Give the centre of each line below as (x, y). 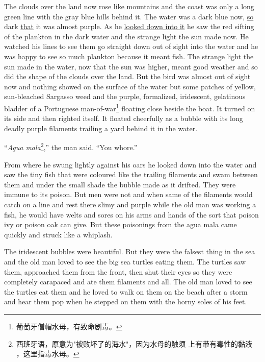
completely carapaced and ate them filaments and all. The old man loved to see (128, 282)
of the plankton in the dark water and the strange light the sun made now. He (126, 36)
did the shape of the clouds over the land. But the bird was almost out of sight (127, 76)
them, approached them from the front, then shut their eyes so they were (118, 271)
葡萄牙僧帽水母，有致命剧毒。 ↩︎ (69, 326)
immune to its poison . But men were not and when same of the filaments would (128, 194)
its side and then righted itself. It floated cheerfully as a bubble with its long (124, 118)
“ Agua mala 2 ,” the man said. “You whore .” (71, 147)
